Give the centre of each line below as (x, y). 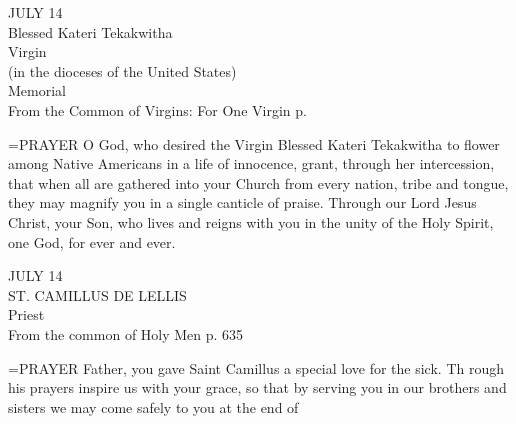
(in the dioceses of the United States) (122, 70)
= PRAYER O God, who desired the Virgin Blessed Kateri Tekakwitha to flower (254, 143)
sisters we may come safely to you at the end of (153, 406)
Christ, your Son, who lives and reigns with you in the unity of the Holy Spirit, (251, 221)
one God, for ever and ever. (92, 241)
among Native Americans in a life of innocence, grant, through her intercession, (251, 163)
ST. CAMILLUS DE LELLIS (97, 294)
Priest (26, 314)
